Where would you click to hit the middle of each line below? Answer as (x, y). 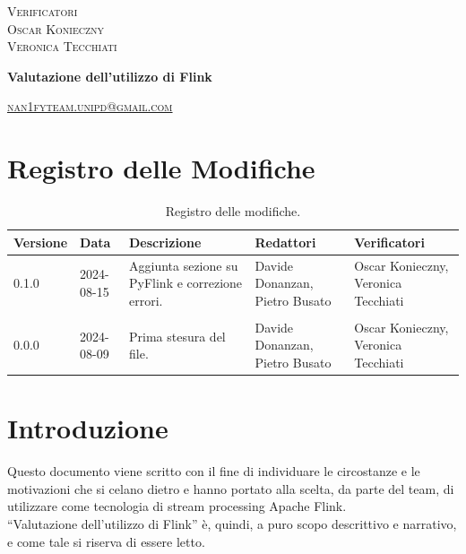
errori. (146, 300)
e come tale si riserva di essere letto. (106, 541)
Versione (41, 242)
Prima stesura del (177, 336)
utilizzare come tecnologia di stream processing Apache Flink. (177, 506)
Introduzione (88, 428)
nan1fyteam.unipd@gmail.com (90, 106)
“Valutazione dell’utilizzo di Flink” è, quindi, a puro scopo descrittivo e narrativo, (232, 524)
